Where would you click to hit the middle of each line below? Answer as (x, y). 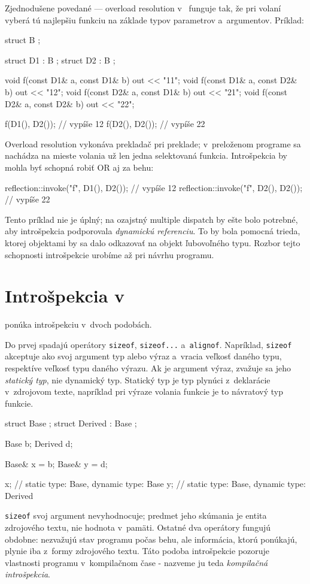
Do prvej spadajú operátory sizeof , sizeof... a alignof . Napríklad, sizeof (148, 344)
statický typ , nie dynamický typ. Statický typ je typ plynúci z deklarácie (138, 379)
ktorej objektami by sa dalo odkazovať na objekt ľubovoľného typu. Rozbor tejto (153, 242)
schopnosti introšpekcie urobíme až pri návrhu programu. (110, 254)
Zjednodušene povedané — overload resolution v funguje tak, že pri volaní (143, 8)
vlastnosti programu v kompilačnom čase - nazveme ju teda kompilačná (136, 562)
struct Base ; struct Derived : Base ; (71, 423)
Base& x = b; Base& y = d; (56, 463)
